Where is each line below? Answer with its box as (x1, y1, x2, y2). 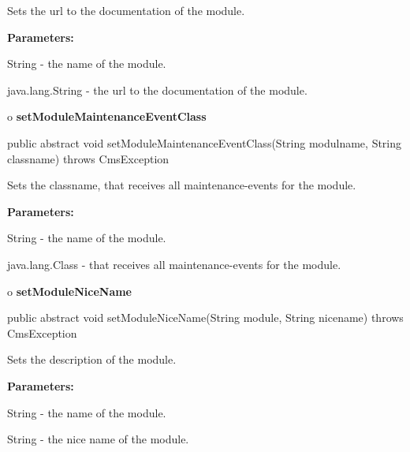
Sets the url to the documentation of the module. (7, 2, 245, 18)
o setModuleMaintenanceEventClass (7, 108, 207, 125)
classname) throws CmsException (7, 150, 170, 166)
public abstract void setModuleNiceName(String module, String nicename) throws (7, 309, 404, 326)
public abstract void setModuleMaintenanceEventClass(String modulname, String (7, 134, 402, 151)
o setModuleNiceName (7, 282, 132, 299)
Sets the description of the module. (7, 351, 177, 368)
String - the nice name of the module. (7, 431, 189, 447)
